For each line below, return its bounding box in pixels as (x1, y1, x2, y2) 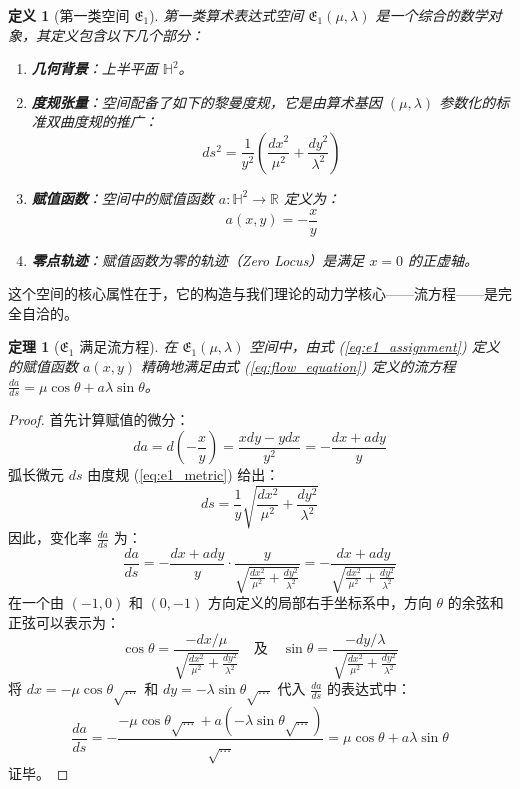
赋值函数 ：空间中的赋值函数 (31, 187, 214, 208)
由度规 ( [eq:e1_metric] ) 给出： (87, 464, 280, 485)
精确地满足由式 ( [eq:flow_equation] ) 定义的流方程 (141, 356, 456, 376)
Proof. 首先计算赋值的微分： (8, 409, 190, 430)
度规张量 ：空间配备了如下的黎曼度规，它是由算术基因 (31, 91, 382, 112)
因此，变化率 (8, 527, 92, 548)
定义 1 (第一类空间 (8, 5, 130, 25)
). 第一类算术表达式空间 (149, 5, 304, 25)
